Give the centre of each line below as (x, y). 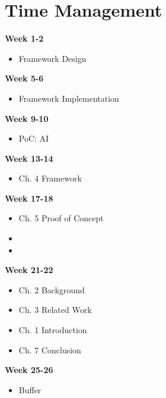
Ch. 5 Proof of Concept (61, 218)
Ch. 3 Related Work (55, 310)
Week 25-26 (29, 370)
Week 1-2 (24, 38)
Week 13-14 (29, 158)
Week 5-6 (24, 78)
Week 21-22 (29, 270)
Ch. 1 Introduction (53, 330)
